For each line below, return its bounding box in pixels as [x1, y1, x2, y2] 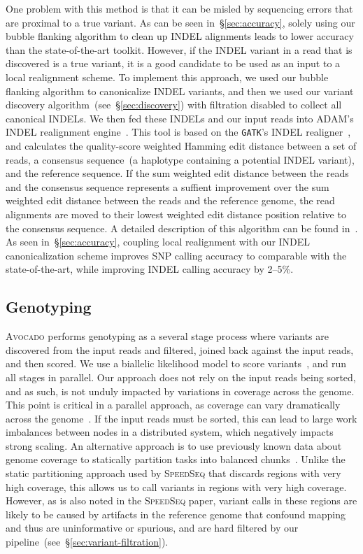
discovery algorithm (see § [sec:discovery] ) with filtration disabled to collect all [6, 97, 342, 112]
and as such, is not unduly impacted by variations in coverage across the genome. [6, 383, 355, 398]
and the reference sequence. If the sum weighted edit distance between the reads [6, 166, 349, 180]
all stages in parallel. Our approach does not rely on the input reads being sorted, [6, 369, 356, 384]
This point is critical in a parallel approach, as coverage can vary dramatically [6, 397, 341, 412]
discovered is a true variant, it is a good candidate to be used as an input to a [6, 56, 341, 71]
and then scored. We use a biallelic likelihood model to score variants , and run [6, 356, 346, 371]
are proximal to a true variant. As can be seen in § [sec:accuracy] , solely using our [6, 15, 355, 29]
